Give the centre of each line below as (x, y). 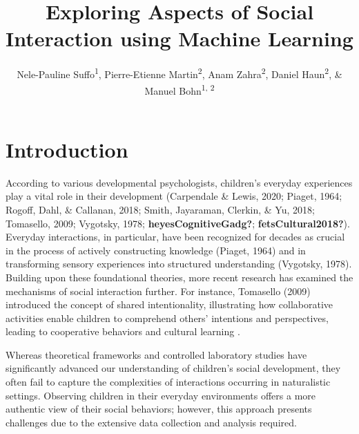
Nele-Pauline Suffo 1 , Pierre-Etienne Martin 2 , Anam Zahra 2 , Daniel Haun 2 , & (179, 73)
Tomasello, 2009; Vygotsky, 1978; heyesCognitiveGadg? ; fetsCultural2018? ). (178, 223)
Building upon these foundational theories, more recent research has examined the (179, 277)
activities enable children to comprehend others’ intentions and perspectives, (167, 318)
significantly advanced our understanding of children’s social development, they (173, 368)
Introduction (67, 149)
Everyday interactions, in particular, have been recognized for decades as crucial (175, 237)
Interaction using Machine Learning (179, 38)
